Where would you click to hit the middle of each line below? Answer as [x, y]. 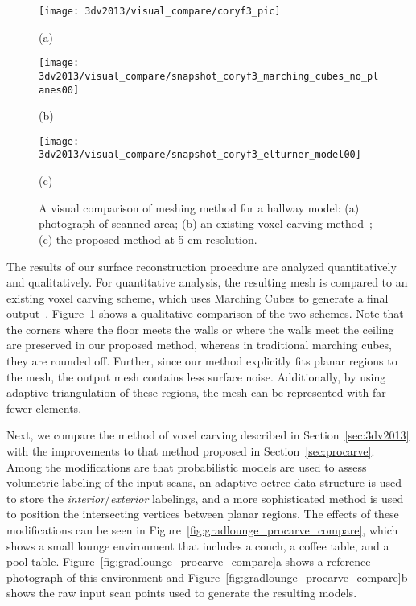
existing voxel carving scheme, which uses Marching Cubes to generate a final [198, 297]
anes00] [59, 90]
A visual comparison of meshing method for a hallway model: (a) [199, 207]
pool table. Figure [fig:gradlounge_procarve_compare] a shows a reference [189, 561]
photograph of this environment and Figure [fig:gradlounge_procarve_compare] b [207, 577]
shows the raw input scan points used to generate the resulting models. [182, 593]
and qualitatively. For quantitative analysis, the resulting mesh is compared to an [207, 282]
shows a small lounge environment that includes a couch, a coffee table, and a [198, 545]
